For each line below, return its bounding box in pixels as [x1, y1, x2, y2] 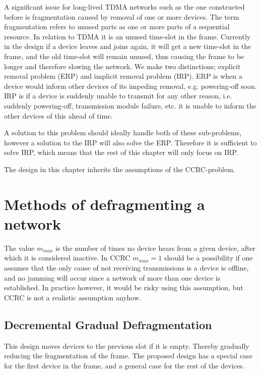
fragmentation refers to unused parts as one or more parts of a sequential [4, 21, 230, 32]
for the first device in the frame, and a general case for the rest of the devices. [4, 360, 245, 370]
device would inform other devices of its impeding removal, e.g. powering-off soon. [4, 80, 257, 91]
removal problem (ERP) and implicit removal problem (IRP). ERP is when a [4, 71, 242, 81]
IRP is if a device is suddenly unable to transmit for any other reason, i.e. [4, 90, 232, 101]
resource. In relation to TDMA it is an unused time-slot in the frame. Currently [4, 31, 251, 41]
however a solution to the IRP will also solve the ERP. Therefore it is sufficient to [4, 137, 257, 147]
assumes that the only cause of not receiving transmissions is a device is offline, [4, 262, 249, 273]
